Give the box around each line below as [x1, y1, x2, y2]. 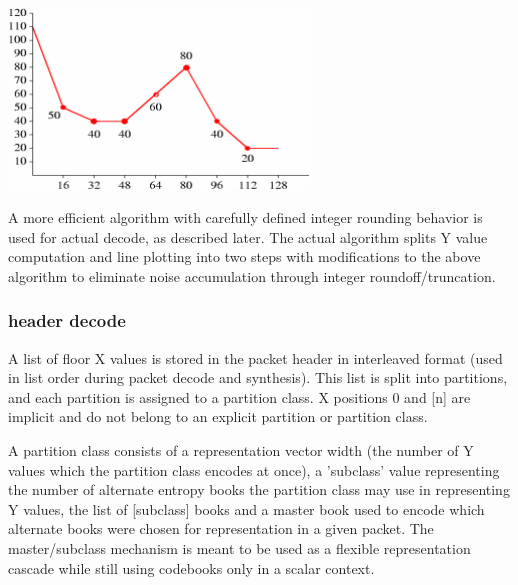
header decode [8, 308, 126, 333]
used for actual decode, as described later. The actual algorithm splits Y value [8, 226, 488, 247]
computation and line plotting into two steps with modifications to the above [8, 246, 481, 267]
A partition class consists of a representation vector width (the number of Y [8, 439, 474, 460]
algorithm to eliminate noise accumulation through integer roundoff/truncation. [8, 265, 496, 286]
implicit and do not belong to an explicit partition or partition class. [8, 406, 428, 427]
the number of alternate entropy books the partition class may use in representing [8, 479, 510, 500]
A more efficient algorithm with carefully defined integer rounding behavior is [8, 207, 483, 227]
